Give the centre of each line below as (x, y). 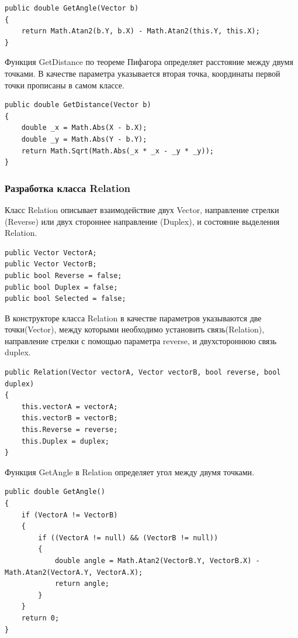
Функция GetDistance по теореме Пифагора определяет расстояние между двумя (149, 62)
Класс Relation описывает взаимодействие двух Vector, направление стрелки (142, 209)
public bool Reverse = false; (63, 275)
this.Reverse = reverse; (70, 430)
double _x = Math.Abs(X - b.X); (84, 128)
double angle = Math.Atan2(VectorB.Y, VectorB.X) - (157, 560)
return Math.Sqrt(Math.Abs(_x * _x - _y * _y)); (117, 151)
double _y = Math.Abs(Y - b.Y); (84, 139)
